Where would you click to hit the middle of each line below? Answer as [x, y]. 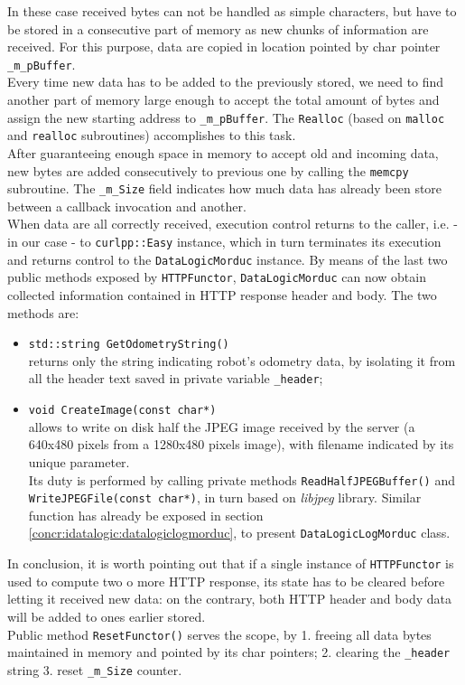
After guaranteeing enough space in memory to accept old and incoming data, [223, 152]
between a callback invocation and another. [127, 206]
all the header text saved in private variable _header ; [176, 378]
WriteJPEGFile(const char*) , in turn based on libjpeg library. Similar [225, 497]
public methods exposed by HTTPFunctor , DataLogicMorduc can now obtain [217, 277]
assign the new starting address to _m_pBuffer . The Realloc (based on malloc [226, 117]
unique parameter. [79, 461]
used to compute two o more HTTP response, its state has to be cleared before [226, 581]
